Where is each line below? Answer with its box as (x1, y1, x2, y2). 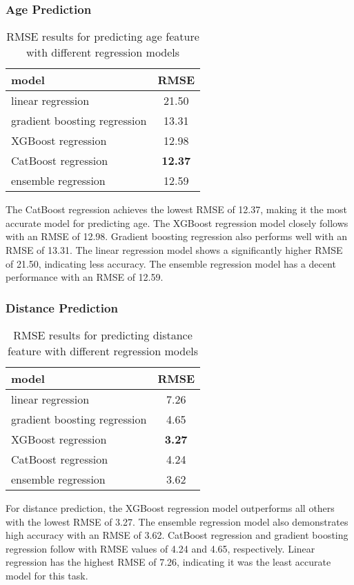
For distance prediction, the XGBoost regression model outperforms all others (6, 501, 335, 515)
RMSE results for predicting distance (13, 327, 193, 343)
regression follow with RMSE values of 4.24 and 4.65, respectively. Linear (6, 541, 315, 555)
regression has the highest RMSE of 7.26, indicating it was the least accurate (6, 555, 331, 569)
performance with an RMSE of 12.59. (6, 270, 164, 284)
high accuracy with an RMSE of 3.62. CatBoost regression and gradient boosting (6, 528, 348, 542)
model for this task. (6, 568, 88, 582)
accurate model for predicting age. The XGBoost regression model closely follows (6, 215, 348, 230)
